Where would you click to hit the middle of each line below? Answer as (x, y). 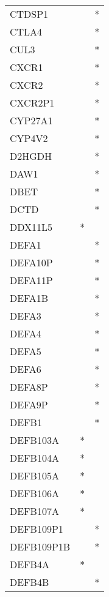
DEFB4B (30, 582)
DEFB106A (34, 493)
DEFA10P (31, 262)
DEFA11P (31, 280)
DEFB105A (34, 475)
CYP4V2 (29, 138)
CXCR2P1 (32, 103)
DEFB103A (34, 440)
